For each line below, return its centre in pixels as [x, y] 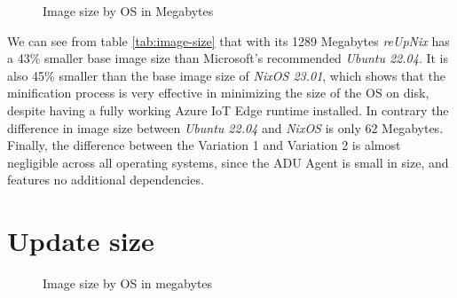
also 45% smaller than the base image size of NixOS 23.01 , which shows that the [226, 75]
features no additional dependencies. [106, 180]
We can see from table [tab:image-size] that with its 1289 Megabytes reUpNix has [228, 40]
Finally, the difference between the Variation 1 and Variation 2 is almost [204, 145]
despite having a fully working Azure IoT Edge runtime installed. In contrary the [228, 110]
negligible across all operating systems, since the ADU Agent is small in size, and [228, 162]
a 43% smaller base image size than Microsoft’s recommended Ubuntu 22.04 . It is [228, 58]
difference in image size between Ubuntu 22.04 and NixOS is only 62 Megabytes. [225, 127]
